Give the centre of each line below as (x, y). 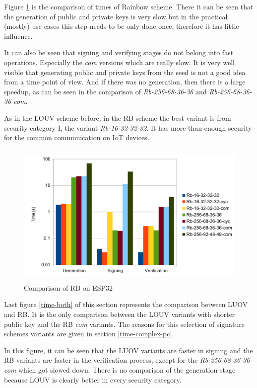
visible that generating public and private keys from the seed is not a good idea (125, 72)
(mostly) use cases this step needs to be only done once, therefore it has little (122, 26)
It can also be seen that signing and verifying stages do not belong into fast (119, 52)
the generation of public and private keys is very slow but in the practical (116, 16)
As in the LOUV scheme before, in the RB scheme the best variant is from (118, 117)
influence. (18, 36)
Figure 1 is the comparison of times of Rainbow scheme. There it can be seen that (129, 6)
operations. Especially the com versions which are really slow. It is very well (120, 62)
